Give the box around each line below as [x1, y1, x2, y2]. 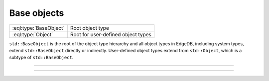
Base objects [9, 7, 64, 18]
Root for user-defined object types [70, 31, 151, 38]
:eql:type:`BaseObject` [12, 24, 65, 31]
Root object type [70, 24, 109, 31]
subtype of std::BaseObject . [9, 55, 74, 61]
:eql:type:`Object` [12, 31, 53, 38]
